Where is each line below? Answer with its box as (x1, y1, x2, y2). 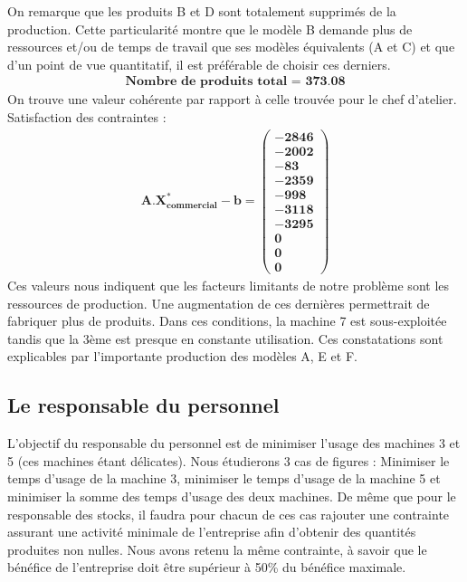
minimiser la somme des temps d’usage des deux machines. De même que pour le (7, 486, 456, 505)
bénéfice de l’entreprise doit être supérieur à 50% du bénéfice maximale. (7, 558, 406, 577)
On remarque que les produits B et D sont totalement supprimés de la (7, 2, 396, 20)
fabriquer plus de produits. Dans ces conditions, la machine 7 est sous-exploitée (7, 311, 447, 330)
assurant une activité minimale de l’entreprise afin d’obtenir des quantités (7, 522, 416, 541)
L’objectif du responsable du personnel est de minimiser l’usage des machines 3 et (7, 434, 461, 453)
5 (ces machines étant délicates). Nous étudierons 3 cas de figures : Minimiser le (7, 451, 450, 470)
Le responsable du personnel (7, 391, 280, 419)
